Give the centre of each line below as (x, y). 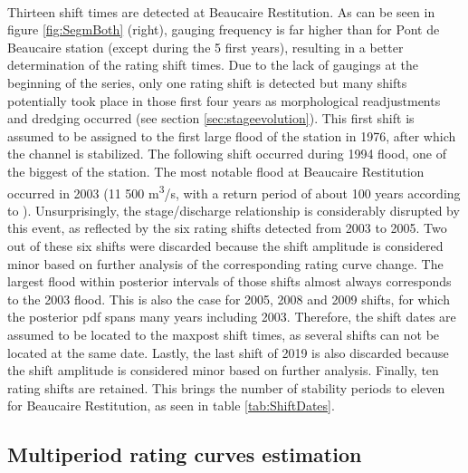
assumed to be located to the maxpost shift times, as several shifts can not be (224, 334)
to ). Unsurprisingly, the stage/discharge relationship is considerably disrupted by (234, 210)
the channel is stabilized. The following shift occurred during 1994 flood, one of (227, 154)
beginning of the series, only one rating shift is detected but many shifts (207, 82)
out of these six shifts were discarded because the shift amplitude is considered (225, 245)
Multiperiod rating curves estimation (185, 454)
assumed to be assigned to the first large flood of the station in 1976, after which (232, 135)
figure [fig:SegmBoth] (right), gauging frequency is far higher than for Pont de (224, 29)
